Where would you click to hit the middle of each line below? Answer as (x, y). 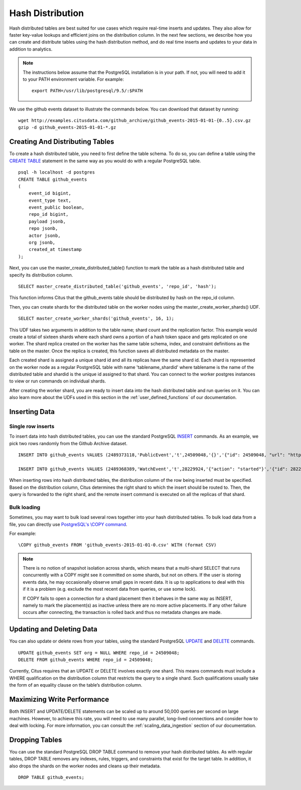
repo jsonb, (43, 229)
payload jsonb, (47, 221)
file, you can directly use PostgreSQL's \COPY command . (68, 524)
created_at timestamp (55, 249)
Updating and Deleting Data (53, 629)
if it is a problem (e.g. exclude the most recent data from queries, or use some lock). (110, 589)
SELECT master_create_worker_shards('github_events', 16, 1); (96, 318)
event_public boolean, (56, 208)
